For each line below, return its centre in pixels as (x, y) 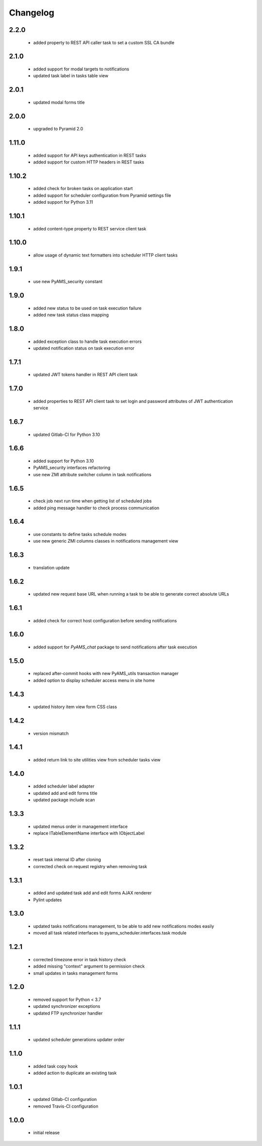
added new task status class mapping (71, 315)
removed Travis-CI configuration (66, 1106)
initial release (47, 1133)
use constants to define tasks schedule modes (80, 534)
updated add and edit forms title (65, 793)
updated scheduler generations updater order (79, 1040)
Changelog (32, 13)
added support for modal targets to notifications (81, 69)
